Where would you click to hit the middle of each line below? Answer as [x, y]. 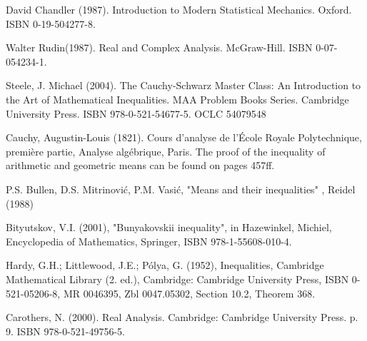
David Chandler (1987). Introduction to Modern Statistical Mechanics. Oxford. [179, 9]
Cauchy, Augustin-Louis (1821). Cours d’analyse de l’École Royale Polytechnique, [184, 137]
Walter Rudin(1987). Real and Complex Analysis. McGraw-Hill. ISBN [159, 47]
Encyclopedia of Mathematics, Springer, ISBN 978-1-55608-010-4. [149, 241]
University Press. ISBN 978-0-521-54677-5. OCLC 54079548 [136, 113]
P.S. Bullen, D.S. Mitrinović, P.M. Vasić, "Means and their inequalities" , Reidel [181, 189]
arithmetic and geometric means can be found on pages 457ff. [140, 165]
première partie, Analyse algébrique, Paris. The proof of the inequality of [166, 151]
